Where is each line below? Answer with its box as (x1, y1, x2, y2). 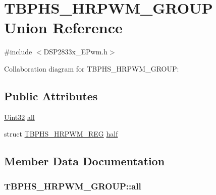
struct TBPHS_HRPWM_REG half (4, 128, 118, 139)
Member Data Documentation (4, 153, 165, 169)
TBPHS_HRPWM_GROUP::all (4, 179, 141, 192)
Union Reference (4, 17, 123, 38)
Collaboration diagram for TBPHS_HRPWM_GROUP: (4, 63, 179, 74)
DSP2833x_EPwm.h (43, 46, 107, 57)
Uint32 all (4, 111, 35, 122)
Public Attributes (4, 88, 98, 103)
